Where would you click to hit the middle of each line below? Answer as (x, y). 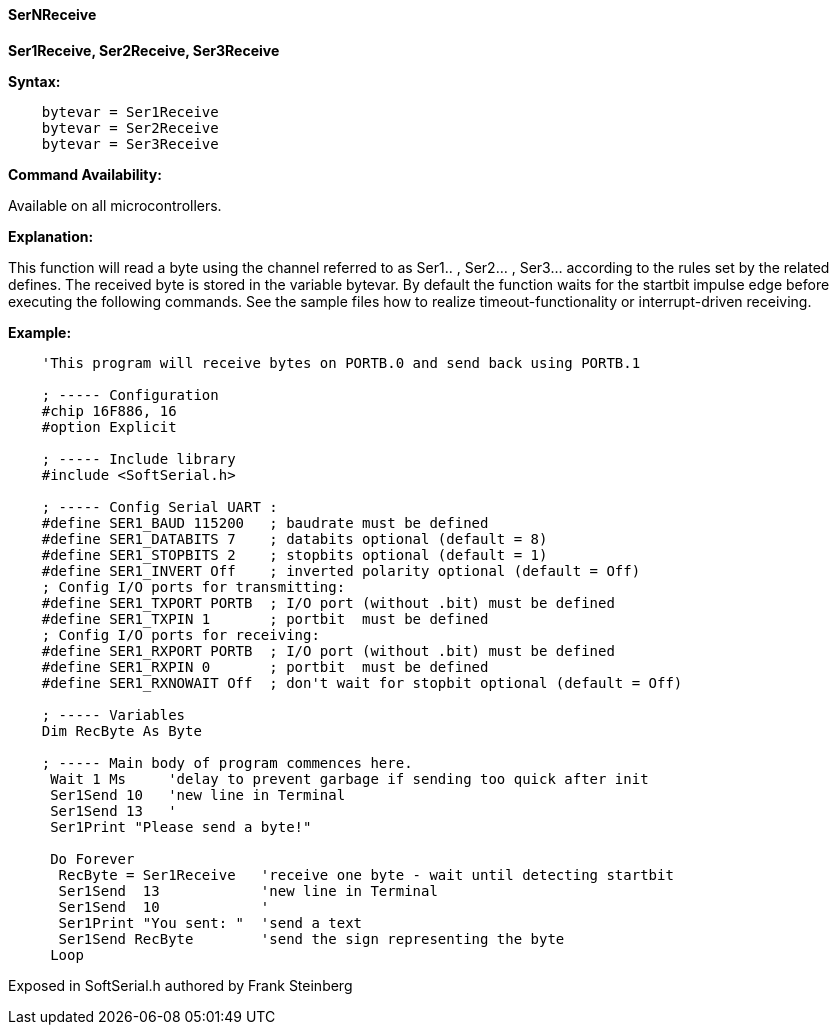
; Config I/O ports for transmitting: (193, 586)
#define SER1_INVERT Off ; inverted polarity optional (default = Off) (341, 570)
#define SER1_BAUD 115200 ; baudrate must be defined (265, 522)
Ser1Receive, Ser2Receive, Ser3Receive (144, 50)
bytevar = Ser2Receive (130, 127)
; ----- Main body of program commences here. (227, 762)
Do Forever (92, 858)
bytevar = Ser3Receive (130, 143)
